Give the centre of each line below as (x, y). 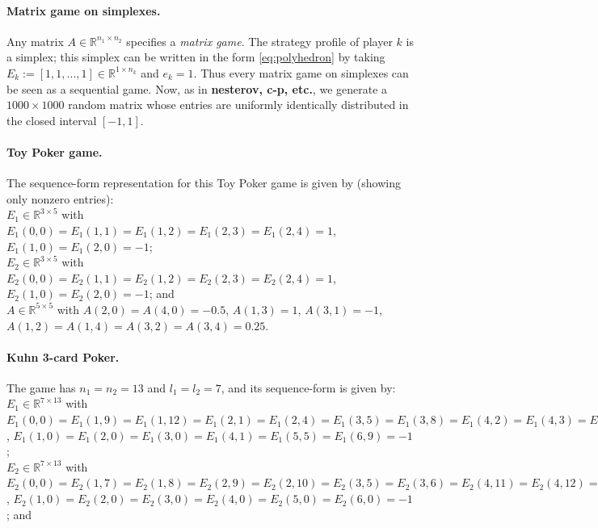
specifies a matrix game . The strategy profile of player (259, 41)
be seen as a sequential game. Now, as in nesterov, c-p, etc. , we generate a (197, 88)
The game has (41, 387)
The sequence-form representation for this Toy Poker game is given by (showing (204, 183)
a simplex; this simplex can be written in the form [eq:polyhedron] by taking (196, 57)
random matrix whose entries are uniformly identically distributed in (238, 105)
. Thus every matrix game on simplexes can (301, 72)
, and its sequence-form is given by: (308, 387)
